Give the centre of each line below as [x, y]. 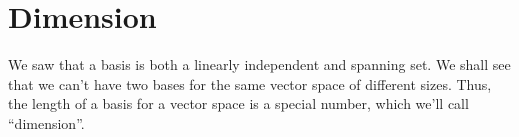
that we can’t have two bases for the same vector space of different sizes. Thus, [250, 83]
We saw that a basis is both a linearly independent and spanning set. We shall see [259, 64]
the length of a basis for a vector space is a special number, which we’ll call [238, 103]
